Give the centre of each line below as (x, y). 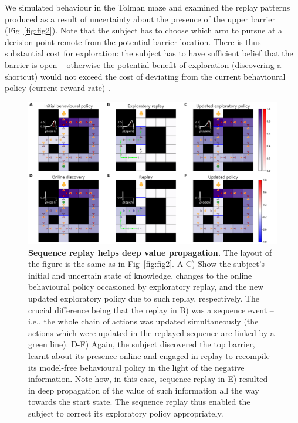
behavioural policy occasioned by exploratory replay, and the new (146, 287)
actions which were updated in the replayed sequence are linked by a (151, 332)
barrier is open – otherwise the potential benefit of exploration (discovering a (143, 64)
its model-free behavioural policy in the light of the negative (136, 367)
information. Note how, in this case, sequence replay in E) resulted (148, 379)
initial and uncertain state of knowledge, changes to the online (140, 275)
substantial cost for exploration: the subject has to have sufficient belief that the (149, 53)
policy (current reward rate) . (57, 88)
